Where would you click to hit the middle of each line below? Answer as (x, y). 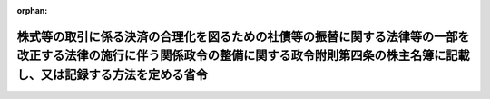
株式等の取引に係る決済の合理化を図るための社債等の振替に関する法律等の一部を (243, 36)
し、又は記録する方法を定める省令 (112, 74)
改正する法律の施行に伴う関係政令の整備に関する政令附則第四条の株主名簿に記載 (243, 56)
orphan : (32, 10)
